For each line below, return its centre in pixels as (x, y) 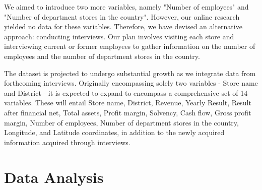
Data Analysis (54, 177)
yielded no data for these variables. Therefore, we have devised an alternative (123, 26)
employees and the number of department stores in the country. (102, 56)
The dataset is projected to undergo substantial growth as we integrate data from (130, 73)
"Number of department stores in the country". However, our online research (122, 16)
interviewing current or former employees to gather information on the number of (130, 46)
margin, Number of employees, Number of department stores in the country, (121, 122)
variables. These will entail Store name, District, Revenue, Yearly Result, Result (128, 103)
